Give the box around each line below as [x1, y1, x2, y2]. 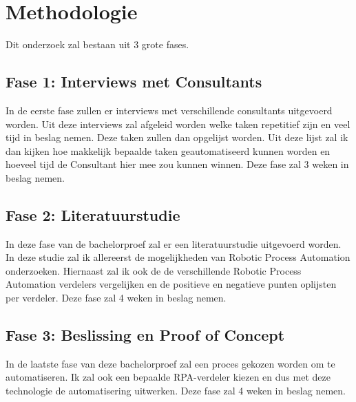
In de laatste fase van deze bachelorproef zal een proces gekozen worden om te [6, 356, 335, 370]
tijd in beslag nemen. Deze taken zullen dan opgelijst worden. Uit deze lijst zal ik [6, 130, 348, 145]
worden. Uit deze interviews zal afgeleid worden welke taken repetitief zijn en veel [6, 116, 350, 131]
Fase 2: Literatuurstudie [6, 204, 180, 225]
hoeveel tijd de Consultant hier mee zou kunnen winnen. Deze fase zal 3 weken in [6, 157, 349, 171]
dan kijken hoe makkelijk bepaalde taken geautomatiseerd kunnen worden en [6, 143, 331, 158]
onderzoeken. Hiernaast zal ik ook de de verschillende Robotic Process [6, 263, 302, 277]
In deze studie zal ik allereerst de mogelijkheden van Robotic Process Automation [6, 250, 350, 264]
